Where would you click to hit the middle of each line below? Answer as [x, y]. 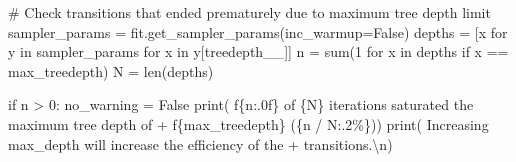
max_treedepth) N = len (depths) [111, 70]
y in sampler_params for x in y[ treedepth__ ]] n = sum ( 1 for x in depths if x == [258, 51]
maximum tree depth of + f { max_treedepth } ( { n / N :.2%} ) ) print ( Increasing [248, 123]
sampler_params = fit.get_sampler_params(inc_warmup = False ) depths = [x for [258, 31]
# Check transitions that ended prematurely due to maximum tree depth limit [249, 12]
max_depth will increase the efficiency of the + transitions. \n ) [200, 143]
